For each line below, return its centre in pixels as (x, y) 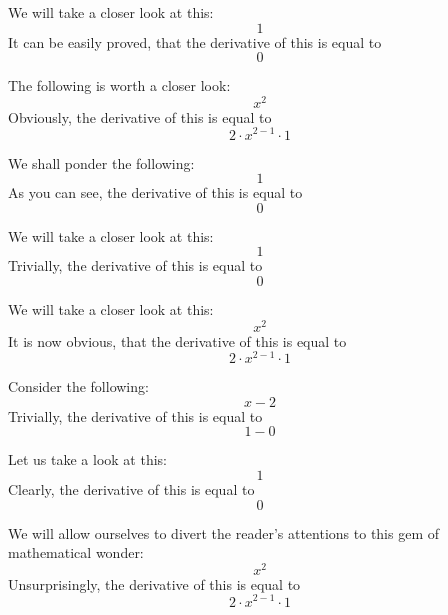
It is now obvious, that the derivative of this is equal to (177, 340)
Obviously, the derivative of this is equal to (140, 116)
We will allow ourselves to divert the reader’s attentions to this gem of (224, 532)
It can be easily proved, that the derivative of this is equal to (195, 41)
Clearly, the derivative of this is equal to (131, 489)
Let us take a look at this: (87, 459)
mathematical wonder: (76, 552)
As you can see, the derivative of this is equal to (155, 192)
